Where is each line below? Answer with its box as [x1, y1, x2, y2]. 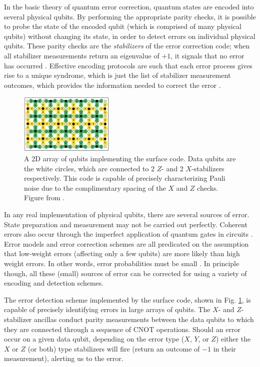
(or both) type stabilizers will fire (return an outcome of [27, 343, 200, 354]
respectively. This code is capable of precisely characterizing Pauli [24, 173, 225, 183]
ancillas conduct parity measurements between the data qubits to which [34, 314, 254, 324]
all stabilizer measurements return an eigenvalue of [4, 50, 159, 60]
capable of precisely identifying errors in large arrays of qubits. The [4, 304, 210, 315]
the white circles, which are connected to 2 [24, 163, 155, 173]
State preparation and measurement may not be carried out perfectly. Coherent [4, 219, 247, 229]
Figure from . [24, 192, 65, 203]
